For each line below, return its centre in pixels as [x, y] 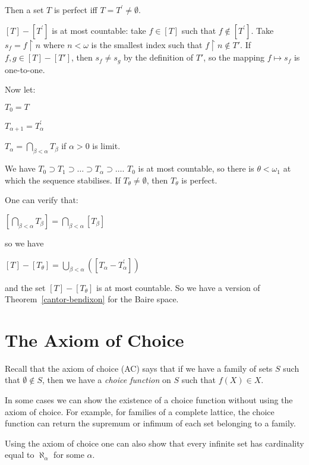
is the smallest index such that [147, 44]
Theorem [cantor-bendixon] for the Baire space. [92, 299]
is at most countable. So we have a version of [178, 287]
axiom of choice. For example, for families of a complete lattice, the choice [140, 411]
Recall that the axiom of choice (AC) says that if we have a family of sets [139, 368]
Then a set [24, 10]
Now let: [20, 89]
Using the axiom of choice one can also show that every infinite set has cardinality [154, 443]
